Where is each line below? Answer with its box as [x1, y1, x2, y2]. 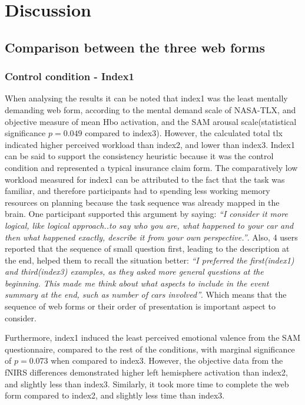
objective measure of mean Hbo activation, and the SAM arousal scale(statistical [5, 115, 297, 127]
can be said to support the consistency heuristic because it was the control [5, 150, 274, 162]
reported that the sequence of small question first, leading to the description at [5, 242, 290, 255]
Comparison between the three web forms [5, 38, 265, 56]
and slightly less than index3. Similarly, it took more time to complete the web [5, 377, 289, 390]
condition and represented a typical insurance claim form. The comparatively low [5, 161, 298, 173]
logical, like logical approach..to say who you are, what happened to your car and [5, 219, 294, 231]
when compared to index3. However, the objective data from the [51, 354, 283, 367]
